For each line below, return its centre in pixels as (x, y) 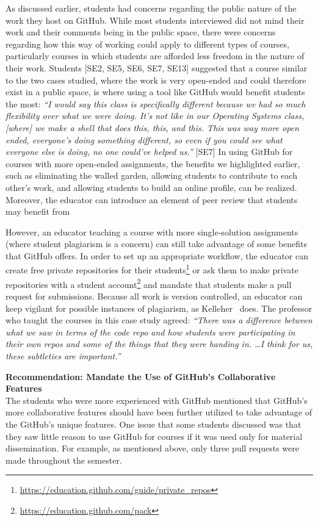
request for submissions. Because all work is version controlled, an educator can (154, 296)
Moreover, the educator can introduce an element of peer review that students (152, 199)
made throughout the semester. (64, 460)
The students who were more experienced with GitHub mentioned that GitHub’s (157, 400)
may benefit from (38, 211)
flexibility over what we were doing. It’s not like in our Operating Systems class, (155, 116)
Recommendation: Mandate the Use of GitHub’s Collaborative (141, 376)
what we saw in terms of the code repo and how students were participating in (150, 332)
